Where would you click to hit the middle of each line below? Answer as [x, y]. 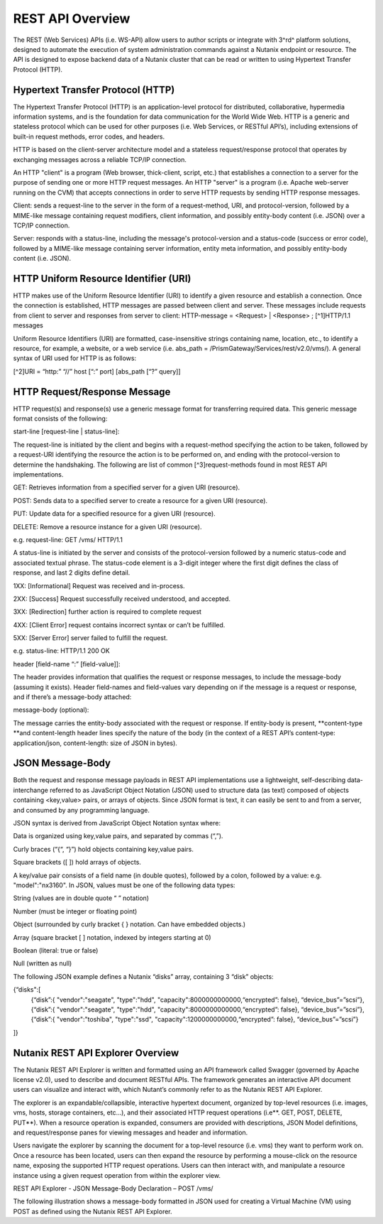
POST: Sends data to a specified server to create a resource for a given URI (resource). [140, 500]
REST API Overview [72, 18]
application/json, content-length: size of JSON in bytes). [95, 743]
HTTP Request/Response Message [92, 392]
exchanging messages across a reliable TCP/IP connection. [100, 159]
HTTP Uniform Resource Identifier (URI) [102, 278]
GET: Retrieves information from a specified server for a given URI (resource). [127, 487]
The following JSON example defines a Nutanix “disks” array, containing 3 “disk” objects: [143, 976]
